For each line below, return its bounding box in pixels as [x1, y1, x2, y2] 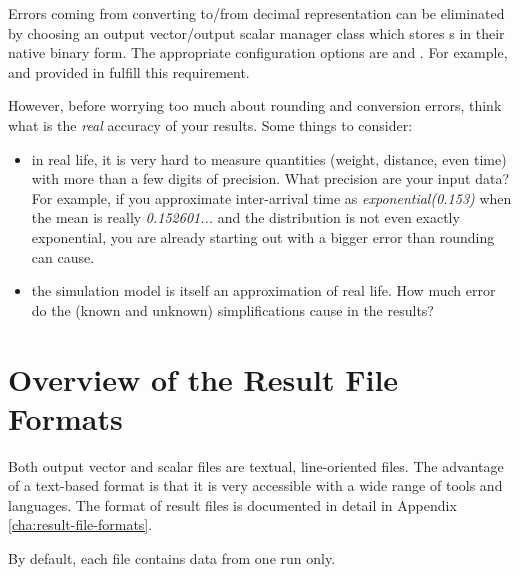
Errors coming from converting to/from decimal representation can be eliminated [8, 3, 505, 23]
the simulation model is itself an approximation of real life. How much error [31, 280, 496, 301]
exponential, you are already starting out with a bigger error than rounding [31, 226, 495, 247]
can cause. [31, 246, 95, 267]
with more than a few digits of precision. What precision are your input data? [31, 168, 510, 189]
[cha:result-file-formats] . [8, 514, 153, 535]
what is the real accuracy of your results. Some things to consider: [8, 114, 413, 135]
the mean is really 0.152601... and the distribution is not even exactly [31, 207, 460, 228]
